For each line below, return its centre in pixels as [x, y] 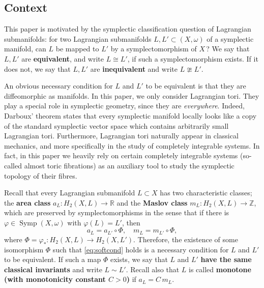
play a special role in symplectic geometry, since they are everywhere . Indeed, [124, 106]
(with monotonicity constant [55, 279]
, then [131, 222]
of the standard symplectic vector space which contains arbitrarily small [116, 125]
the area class [27, 202]
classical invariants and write [53, 269]
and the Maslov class [152, 202]
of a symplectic [230, 38]
